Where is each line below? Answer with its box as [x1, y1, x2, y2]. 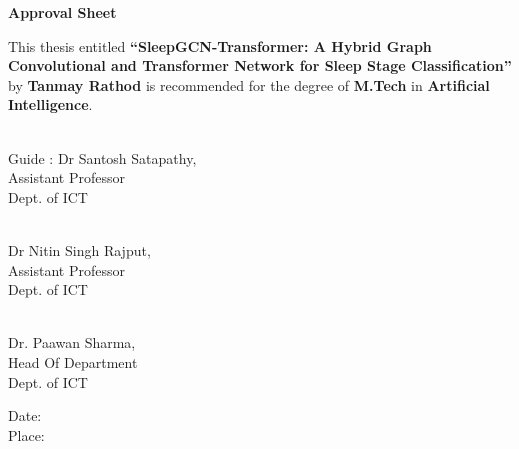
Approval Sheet [8, 2, 117, 22]
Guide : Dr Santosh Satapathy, [8, 147, 197, 168]
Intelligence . [8, 94, 93, 115]
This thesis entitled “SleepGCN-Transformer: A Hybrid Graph [8, 35, 432, 56]
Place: [8, 424, 45, 445]
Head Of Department [8, 351, 138, 372]
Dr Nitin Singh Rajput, [8, 239, 151, 260]
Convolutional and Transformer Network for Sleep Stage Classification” [8, 55, 512, 76]
